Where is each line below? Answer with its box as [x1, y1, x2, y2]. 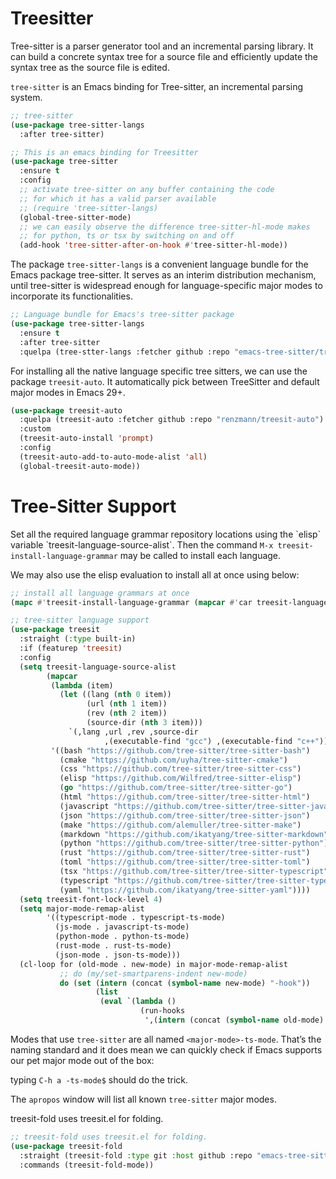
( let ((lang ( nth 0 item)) [59, 690, 172, 700]
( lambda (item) [50, 680, 114, 691]
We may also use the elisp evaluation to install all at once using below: [10, 568, 300, 581]
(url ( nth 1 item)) [86, 699, 168, 709]
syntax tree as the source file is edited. [10, 61, 170, 73]
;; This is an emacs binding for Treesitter [10, 147, 199, 157]
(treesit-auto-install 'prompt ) [19, 433, 155, 444]
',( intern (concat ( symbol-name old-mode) [144, 1015, 325, 1025]
